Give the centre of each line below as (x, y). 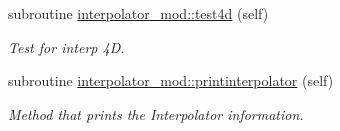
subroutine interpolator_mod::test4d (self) (138, 13)
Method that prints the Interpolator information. (156, 113)
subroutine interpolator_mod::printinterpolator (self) (171, 80)
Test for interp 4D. (66, 46)
